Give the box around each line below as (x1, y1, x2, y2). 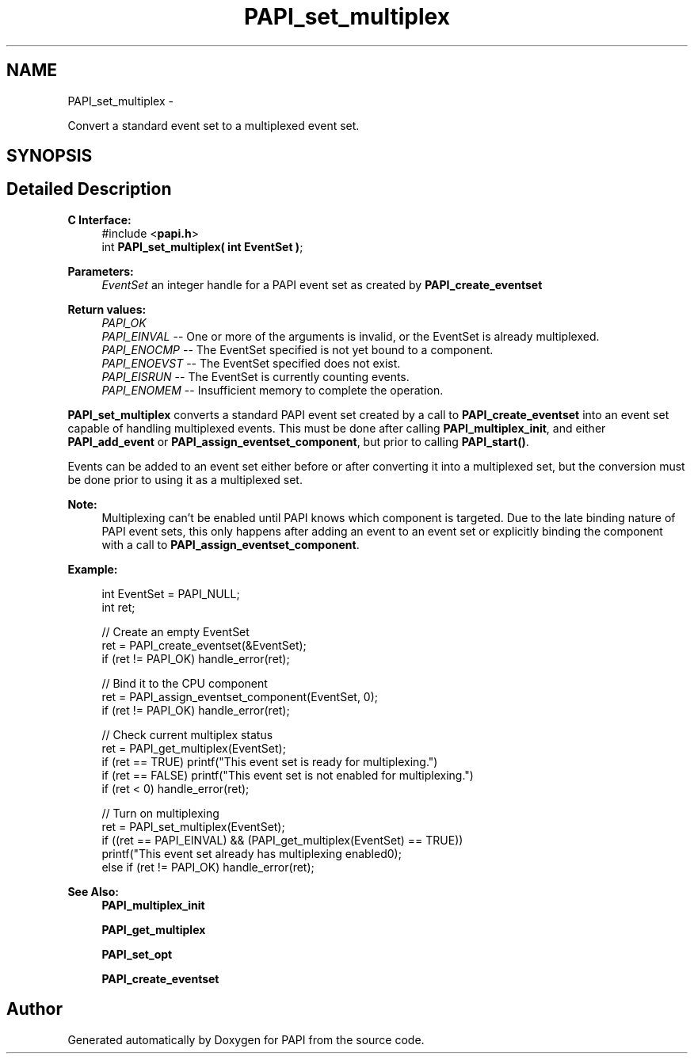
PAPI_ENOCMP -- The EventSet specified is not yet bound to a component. (101, 342, 494, 357)
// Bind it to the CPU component (101, 676, 268, 690)
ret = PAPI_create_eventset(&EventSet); (101, 638, 307, 652)
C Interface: (67, 212, 132, 227)
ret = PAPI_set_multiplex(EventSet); (101, 819, 285, 833)
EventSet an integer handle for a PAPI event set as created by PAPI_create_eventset (101, 277, 543, 292)
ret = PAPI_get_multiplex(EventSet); (101, 741, 286, 755)
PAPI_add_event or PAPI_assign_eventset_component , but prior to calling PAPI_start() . (67, 434, 529, 448)
